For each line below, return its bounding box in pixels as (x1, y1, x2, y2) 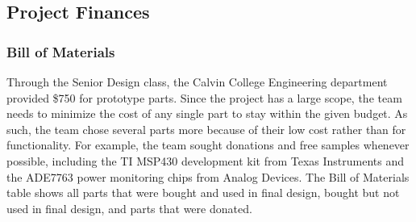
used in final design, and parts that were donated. (6, 199, 252, 216)
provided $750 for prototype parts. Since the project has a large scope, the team (6, 89, 402, 106)
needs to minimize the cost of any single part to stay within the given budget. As (6, 105, 408, 122)
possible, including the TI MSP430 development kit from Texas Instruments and (6, 152, 405, 169)
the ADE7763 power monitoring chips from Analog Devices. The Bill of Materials (6, 168, 410, 185)
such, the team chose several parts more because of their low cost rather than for (6, 120, 406, 137)
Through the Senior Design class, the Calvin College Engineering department (6, 73, 388, 90)
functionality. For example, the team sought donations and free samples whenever (6, 136, 410, 153)
